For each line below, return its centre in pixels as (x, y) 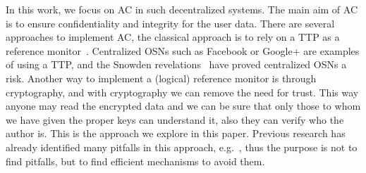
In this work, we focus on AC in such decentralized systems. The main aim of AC (182, 9)
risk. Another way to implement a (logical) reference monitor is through (161, 78)
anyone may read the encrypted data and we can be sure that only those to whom (183, 106)
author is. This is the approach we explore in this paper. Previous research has (176, 133)
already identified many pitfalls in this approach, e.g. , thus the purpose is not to (182, 147)
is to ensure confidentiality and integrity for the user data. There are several (170, 23)
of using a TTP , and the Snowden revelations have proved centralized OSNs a (176, 64)
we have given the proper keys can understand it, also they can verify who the (175, 119)
